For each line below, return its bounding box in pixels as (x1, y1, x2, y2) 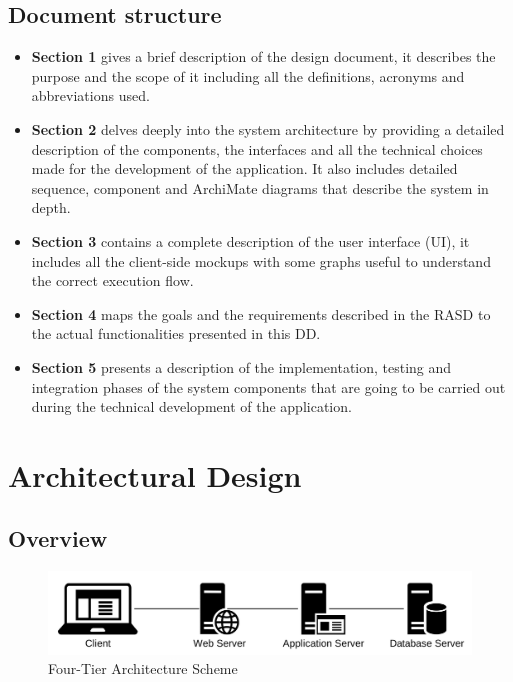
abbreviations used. (31, 85, 150, 106)
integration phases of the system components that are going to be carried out (31, 376, 506, 397)
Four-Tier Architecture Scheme (48, 658, 238, 679)
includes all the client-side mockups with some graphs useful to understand (31, 250, 491, 271)
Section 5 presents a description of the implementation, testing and (31, 356, 452, 377)
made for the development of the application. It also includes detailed (31, 158, 458, 179)
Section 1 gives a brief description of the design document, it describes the (31, 46, 496, 67)
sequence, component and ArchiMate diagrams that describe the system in (31, 177, 489, 198)
